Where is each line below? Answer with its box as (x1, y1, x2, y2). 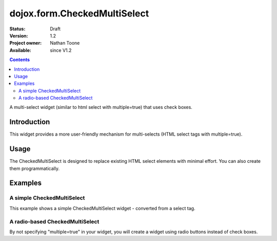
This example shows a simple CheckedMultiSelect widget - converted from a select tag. (9, 205, 195, 211)
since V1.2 (50, 47, 72, 53)
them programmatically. (9, 165, 60, 172)
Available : (9, 47, 32, 53)
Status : (9, 26, 26, 32)
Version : (9, 32, 28, 39)
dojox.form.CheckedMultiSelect (9, 8, 149, 19)
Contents (9, 57, 30, 63)
